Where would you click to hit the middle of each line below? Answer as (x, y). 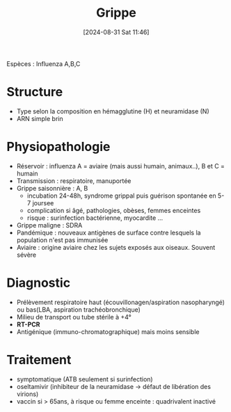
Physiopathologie (58, 147)
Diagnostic (39, 283)
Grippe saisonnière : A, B (52, 188)
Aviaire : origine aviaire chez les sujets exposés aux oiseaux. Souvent (116, 247)
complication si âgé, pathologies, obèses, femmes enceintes (114, 210)
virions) (27, 394)
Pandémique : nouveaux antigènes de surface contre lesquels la (109, 232)
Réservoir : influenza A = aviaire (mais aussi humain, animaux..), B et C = (121, 166)
